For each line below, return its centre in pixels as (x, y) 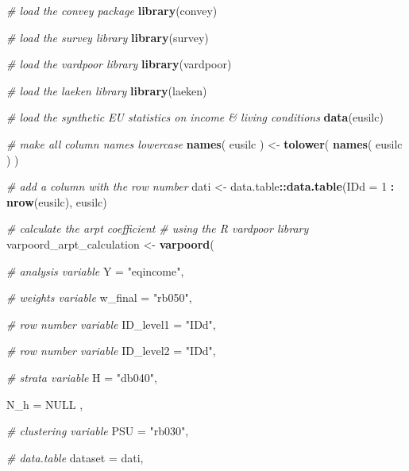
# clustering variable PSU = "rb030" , (98, 431)
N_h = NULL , (45, 404)
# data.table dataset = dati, (75, 457)
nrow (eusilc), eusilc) (57, 201)
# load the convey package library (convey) (112, 10)
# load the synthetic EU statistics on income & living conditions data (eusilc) (195, 117)
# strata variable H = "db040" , (82, 377)
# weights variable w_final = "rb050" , (99, 297)
